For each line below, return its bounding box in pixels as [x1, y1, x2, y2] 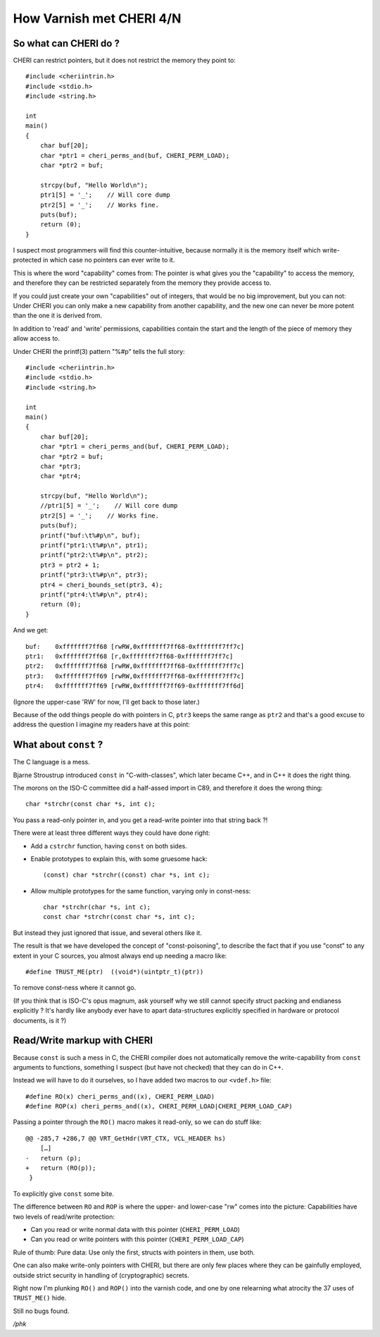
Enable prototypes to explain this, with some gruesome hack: [30, 854, 208, 863]
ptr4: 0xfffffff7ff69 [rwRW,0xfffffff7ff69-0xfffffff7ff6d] [25, 682, 245, 690]
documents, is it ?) [13, 1016, 67, 1025]
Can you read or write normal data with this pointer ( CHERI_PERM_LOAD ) [30, 1225, 241, 1233]
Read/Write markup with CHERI [13, 1034, 153, 1046]
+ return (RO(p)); [25, 1164, 96, 1172]
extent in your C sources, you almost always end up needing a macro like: [13, 951, 227, 960]
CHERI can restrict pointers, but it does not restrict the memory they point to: [13, 56, 236, 65]
